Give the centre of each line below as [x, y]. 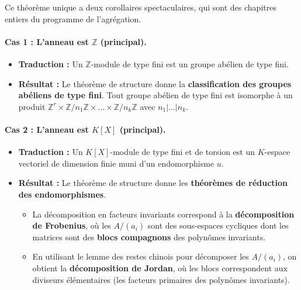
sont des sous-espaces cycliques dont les [218, 225]
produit [32, 106]
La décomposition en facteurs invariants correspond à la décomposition [163, 214]
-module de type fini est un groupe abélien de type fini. [190, 63]
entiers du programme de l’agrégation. [73, 18]
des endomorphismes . [62, 194]
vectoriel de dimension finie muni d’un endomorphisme [116, 163]
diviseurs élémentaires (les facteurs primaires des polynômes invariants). [161, 279]
